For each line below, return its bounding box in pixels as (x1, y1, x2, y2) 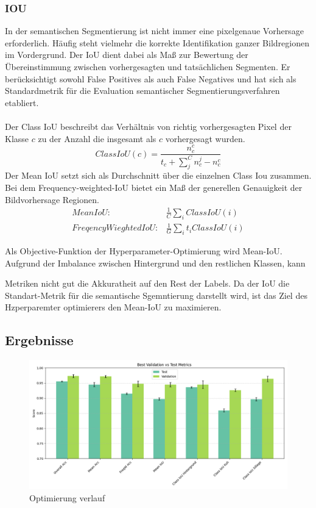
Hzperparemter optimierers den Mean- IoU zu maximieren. (5, 301, 222, 313)
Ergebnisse (5, 331, 74, 349)
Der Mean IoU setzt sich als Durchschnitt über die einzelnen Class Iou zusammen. (5, 169, 312, 182)
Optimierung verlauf (29, 491, 105, 504)
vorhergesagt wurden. (165, 132, 245, 145)
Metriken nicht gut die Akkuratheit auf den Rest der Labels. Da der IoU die (5, 277, 290, 290)
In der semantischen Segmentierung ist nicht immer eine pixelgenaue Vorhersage (5, 24, 304, 37)
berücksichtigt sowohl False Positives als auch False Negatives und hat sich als (5, 72, 297, 85)
